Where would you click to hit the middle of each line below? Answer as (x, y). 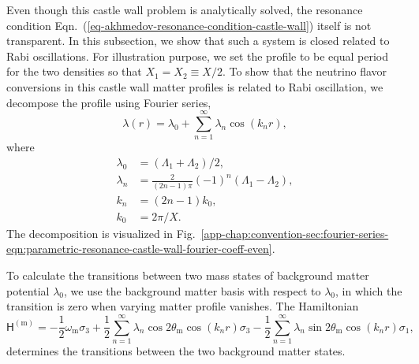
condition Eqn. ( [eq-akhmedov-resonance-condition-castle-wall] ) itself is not (189, 25)
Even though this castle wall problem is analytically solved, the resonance (185, 9)
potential (28, 290)
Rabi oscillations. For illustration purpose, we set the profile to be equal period (198, 56)
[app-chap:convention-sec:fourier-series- (295, 233)
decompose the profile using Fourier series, (109, 102)
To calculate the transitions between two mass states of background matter (188, 275)
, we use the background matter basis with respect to (192, 290)
